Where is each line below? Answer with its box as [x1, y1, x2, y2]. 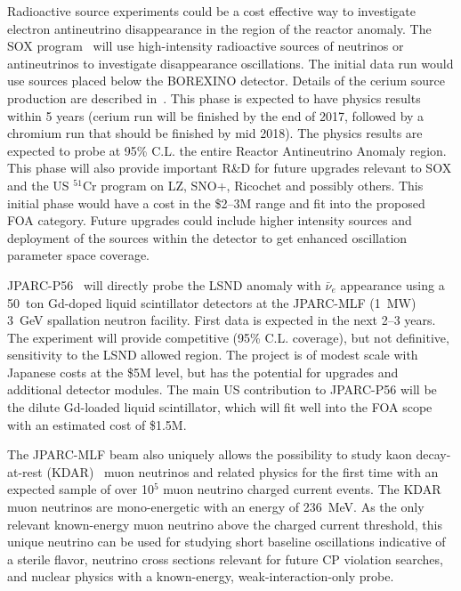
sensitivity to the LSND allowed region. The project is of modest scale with [7, 345, 418, 364]
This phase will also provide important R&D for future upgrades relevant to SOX [7, 158, 452, 177]
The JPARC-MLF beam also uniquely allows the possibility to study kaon [7, 445, 412, 464]
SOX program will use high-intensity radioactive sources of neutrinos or [7, 36, 404, 55]
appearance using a [340, 275, 445, 294]
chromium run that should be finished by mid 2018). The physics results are [7, 124, 423, 142]
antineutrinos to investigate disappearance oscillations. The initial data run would [7, 53, 454, 72]
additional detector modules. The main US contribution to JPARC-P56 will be [7, 380, 437, 399]
